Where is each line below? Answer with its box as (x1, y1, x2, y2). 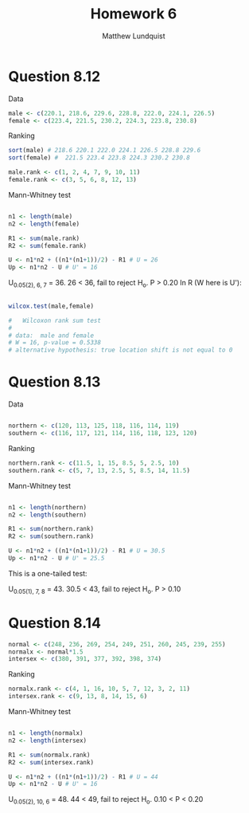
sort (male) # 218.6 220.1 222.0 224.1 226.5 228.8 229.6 (8, 147, 201, 155)
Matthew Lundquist (102, 31, 165, 41)
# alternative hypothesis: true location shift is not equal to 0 (8, 346, 233, 355)
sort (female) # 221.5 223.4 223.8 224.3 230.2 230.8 (8, 154, 191, 162)
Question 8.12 (8, 67, 101, 85)
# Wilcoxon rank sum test (8, 316, 102, 324)
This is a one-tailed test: (8, 568, 88, 578)
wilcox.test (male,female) (8, 302, 94, 310)
